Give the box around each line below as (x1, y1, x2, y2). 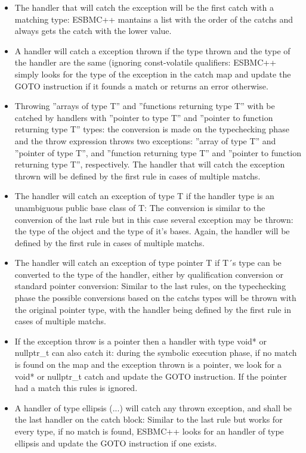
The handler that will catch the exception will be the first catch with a (14, 1, 274, 13)
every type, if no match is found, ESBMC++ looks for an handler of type (14, 425, 284, 437)
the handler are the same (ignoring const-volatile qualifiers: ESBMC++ (14, 56, 277, 69)
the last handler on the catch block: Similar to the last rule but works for (14, 413, 283, 426)
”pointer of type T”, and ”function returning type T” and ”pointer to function (14, 146, 301, 159)
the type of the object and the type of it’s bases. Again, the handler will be (14, 225, 290, 237)
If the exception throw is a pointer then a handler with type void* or (14, 334, 267, 347)
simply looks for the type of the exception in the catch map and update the (14, 67, 291, 80)
